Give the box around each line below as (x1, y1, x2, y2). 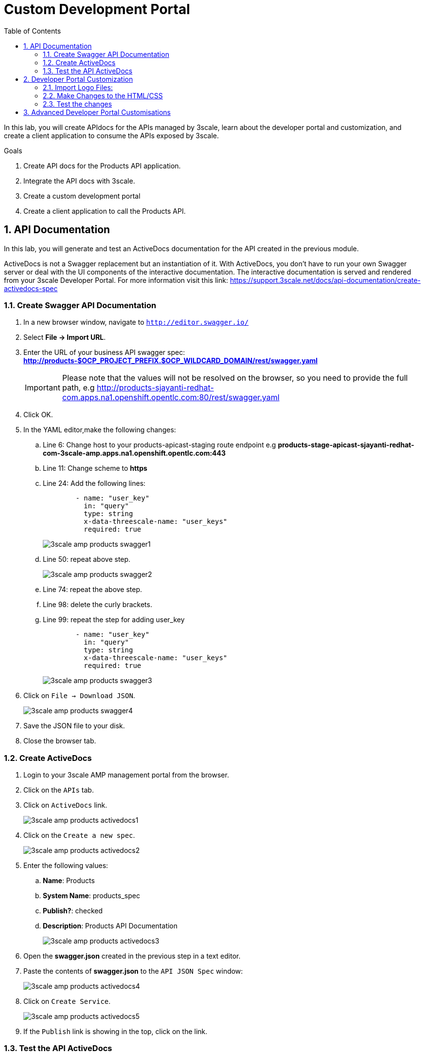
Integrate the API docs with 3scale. (23, 176, 135, 185)
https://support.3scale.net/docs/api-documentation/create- (230, 276, 421, 284)
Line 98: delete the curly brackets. (43, 600, 152, 609)
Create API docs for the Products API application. (23, 161, 181, 170)
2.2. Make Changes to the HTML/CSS (43, 91, 163, 100)
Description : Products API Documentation (43, 922, 178, 930)
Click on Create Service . (23, 997, 111, 1006)
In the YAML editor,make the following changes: (23, 426, 176, 434)
